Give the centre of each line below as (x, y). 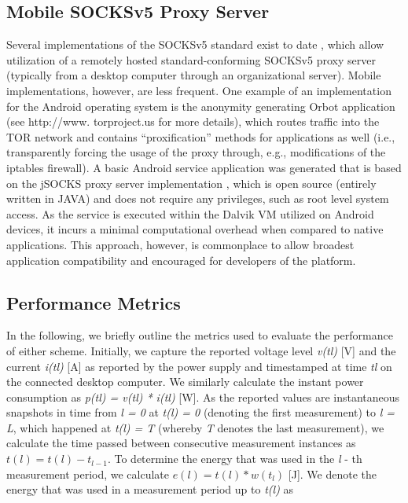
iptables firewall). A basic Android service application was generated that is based (204, 167)
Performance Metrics (94, 302)
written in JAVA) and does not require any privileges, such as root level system (198, 198)
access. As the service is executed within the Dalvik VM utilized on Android (190, 213)
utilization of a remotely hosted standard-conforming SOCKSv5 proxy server (191, 59)
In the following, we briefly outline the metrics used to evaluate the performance (200, 335)
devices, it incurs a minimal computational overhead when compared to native (195, 229)
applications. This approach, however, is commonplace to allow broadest (180, 244)
